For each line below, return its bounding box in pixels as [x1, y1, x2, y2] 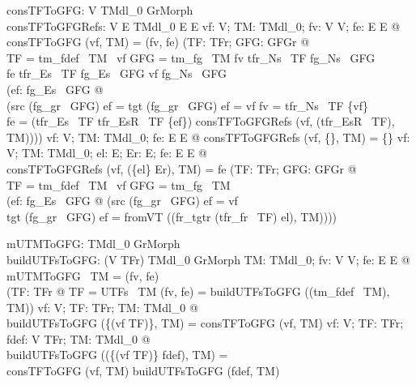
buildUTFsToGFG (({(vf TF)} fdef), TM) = [6, 346, 228, 363]
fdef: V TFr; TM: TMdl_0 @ [6, 330, 151, 347]
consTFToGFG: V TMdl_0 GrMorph [6, 2, 193, 18]
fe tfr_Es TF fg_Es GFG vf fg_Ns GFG [6, 65, 227, 82]
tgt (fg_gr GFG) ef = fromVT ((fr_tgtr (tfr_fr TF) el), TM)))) [6, 207, 337, 225]
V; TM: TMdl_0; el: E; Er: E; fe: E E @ [6, 144, 207, 161]
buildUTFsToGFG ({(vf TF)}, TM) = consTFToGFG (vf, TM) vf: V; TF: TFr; [6, 314, 404, 332]
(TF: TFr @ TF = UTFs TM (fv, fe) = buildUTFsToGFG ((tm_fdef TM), [6, 283, 390, 300]
